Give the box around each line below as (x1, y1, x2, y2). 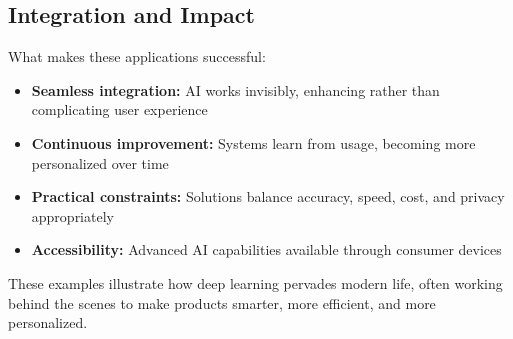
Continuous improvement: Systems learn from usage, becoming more (31, 132, 476, 153)
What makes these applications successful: (8, 46, 266, 67)
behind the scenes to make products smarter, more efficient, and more (8, 292, 436, 313)
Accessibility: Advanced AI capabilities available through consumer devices (31, 239, 502, 260)
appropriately (31, 205, 114, 226)
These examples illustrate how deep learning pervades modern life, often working (8, 272, 503, 293)
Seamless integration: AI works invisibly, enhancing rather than (31, 79, 440, 100)
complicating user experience (31, 99, 208, 120)
